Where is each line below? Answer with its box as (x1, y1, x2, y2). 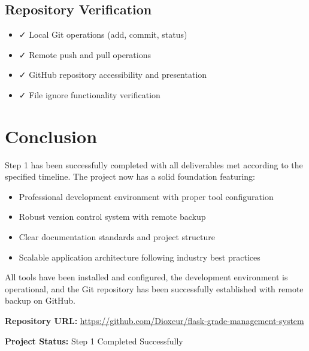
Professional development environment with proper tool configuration (19, 190, 274, 202)
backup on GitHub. (5, 294, 75, 307)
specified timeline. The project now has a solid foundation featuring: (5, 170, 256, 183)
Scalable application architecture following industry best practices (19, 250, 260, 263)
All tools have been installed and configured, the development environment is (5, 271, 288, 283)
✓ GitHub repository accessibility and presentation (19, 68, 207, 81)
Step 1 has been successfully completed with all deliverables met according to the (5, 158, 303, 171)
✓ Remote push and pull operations (19, 48, 151, 60)
